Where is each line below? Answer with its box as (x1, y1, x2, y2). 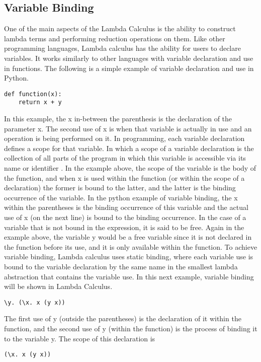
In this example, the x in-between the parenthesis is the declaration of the (4, 113, 232, 124)
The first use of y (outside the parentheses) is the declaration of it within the (4, 313, 241, 324)
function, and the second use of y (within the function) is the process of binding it (4, 323, 257, 334)
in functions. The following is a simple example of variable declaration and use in (4, 62, 254, 73)
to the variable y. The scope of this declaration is (4, 333, 155, 343)
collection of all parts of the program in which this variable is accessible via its (4, 153, 246, 163)
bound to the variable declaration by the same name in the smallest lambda (4, 261, 238, 271)
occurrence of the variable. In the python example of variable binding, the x (4, 192, 238, 202)
